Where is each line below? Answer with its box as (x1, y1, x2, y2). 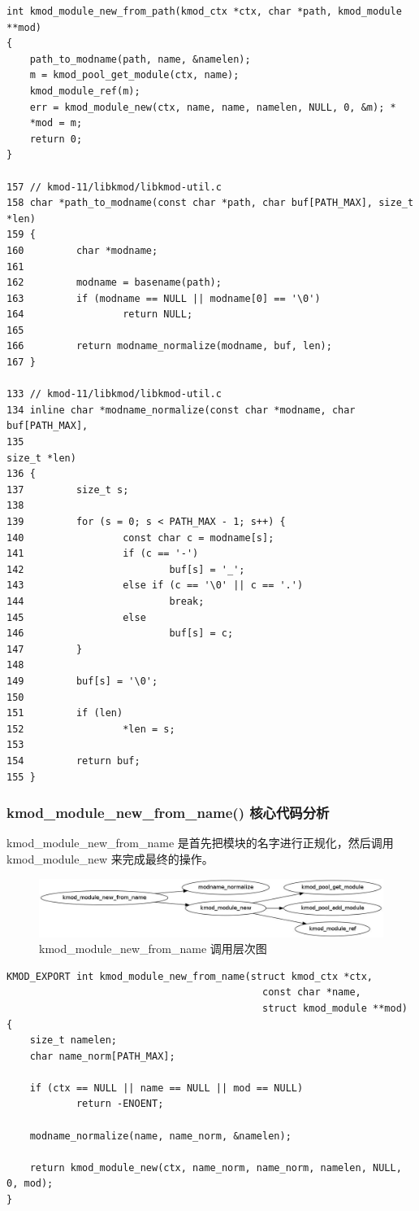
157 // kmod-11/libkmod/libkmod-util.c (6, 181, 222, 193)
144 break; (6, 595, 205, 607)
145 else (6, 611, 146, 623)
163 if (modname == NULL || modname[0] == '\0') (6, 292, 321, 304)
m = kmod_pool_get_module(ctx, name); (29, 69, 240, 81)
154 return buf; (6, 754, 140, 767)
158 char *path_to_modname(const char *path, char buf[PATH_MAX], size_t (6, 197, 414, 209)
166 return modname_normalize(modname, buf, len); (6, 340, 332, 352)
